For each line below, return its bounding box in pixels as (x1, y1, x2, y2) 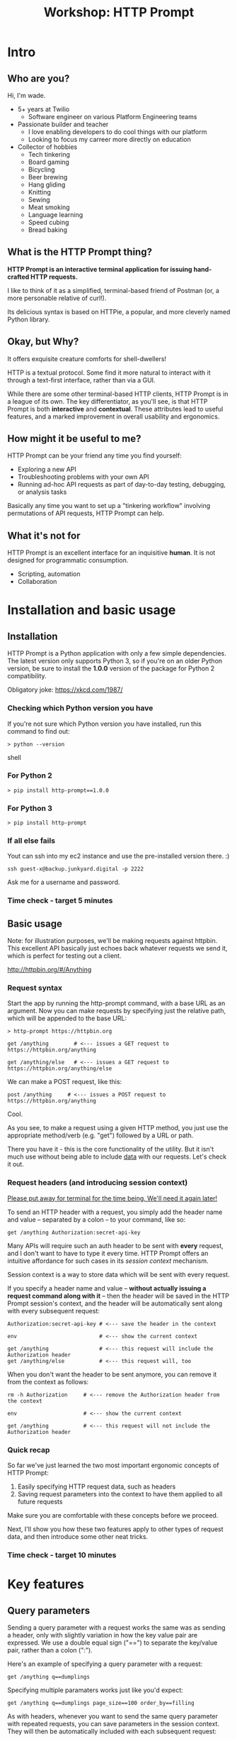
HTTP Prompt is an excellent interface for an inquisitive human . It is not (7, 548, 216, 557)
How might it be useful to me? (7, 433, 141, 445)
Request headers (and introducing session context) (7, 1178, 188, 1188)
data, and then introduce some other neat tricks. (7, 1533, 149, 1541)
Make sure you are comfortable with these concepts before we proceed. (7, 1511, 219, 1520)
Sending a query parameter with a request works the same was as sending (7, 1623, 226, 1632)
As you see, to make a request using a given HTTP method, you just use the (7, 1124, 229, 1132)
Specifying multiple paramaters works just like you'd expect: (7, 1686, 184, 1694)
